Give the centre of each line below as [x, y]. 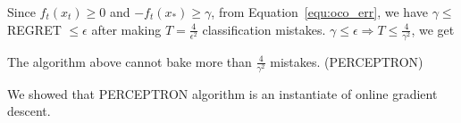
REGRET [34, 29]
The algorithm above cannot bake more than [130, 61]
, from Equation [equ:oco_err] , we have [319, 12]
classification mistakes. [264, 29]
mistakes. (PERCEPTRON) [347, 61]
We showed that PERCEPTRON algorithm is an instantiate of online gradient [222, 93]
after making [126, 29]
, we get [433, 29]
